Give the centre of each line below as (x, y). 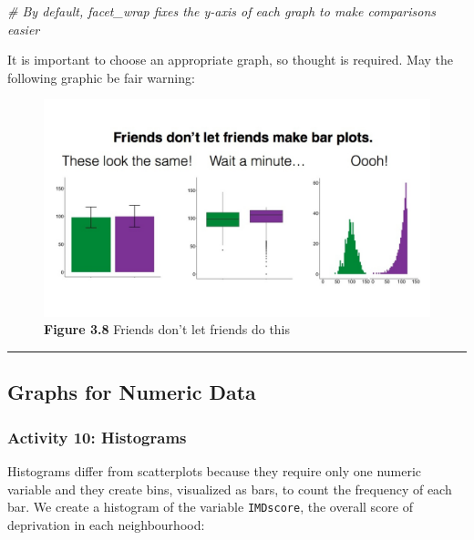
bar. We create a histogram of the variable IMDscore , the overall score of (210, 507)
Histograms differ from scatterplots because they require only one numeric (215, 471)
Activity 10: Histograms (97, 437)
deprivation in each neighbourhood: (106, 524)
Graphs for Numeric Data (132, 392)
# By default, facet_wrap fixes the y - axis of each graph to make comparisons (222, 11)
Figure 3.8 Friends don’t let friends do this (167, 329)
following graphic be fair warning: (101, 77)
